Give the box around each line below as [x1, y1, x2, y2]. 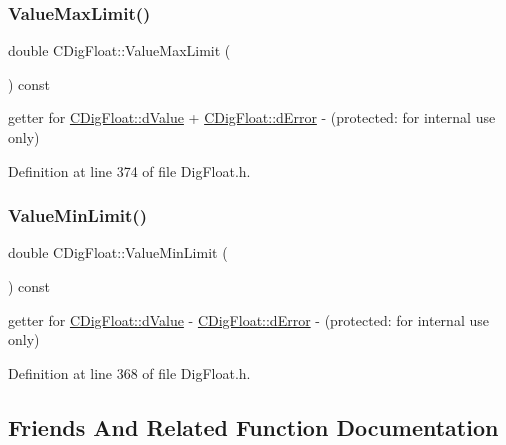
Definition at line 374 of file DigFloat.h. [8, 160, 251, 181]
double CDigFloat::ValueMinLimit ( [8, 242, 228, 263]
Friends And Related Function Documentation [8, 411, 499, 442]
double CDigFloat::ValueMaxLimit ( [8, 40, 231, 61]
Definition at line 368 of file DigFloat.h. [8, 362, 251, 383]
